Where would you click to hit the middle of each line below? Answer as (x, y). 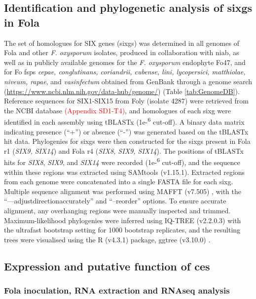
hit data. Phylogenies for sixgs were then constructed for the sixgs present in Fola (127, 141)
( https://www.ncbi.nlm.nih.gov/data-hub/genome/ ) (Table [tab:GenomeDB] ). (122, 91)
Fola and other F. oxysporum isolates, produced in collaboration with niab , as (122, 52)
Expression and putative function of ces (107, 266)
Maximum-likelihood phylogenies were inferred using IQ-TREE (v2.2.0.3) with (123, 220)
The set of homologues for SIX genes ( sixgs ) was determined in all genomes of (122, 43)
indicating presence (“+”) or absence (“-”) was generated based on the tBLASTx (126, 131)
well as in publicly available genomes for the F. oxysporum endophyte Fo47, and (125, 62)
